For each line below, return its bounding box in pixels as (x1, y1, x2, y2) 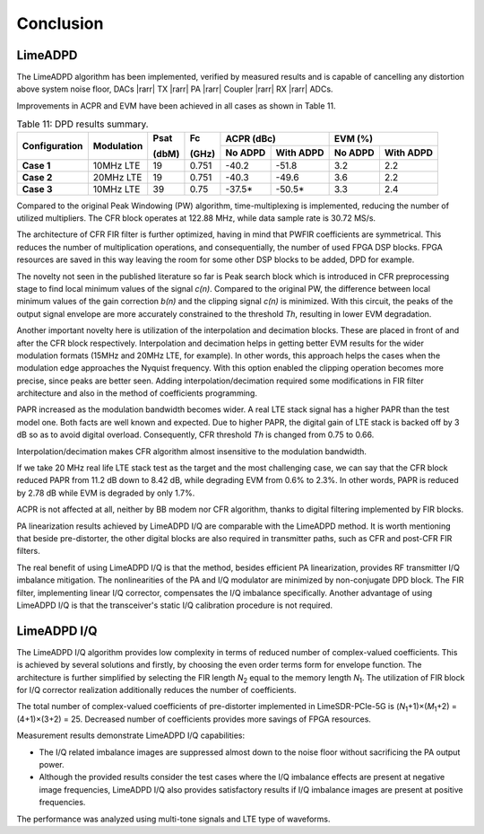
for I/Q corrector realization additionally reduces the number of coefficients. (16, 685, 297, 696)
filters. (16, 546, 40, 557)
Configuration (22, 139, 83, 152)
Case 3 (22, 182, 53, 195)
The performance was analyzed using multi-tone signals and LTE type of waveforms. (16, 813, 331, 824)
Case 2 (22, 171, 53, 183)
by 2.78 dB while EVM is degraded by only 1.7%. (16, 487, 195, 498)
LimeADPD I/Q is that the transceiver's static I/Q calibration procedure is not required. (16, 600, 333, 610)
